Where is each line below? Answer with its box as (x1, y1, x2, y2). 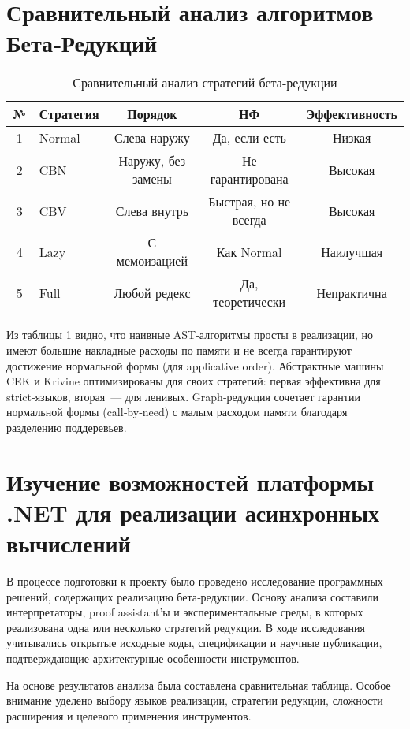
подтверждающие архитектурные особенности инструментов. (6, 649, 300, 666)
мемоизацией (116, 251, 188, 270)
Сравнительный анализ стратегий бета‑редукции (73, 73, 337, 92)
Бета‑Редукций (6, 27, 158, 59)
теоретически (213, 292, 286, 311)
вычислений (6, 527, 131, 560)
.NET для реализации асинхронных (6, 496, 380, 528)
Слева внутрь (115, 201, 188, 220)
